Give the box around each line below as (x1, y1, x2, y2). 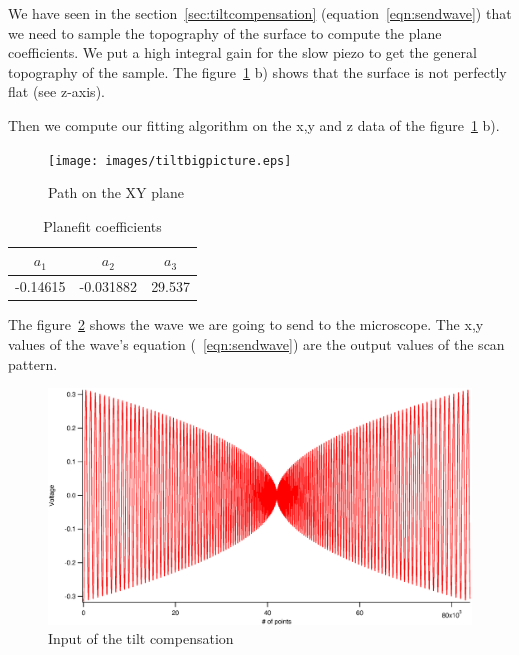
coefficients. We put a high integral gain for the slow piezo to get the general (8, 42, 477, 63)
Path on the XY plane (48, 182, 184, 203)
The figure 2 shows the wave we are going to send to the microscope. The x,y (8, 314, 484, 335)
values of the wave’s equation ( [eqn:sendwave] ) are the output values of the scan (8, 333, 505, 354)
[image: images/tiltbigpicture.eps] (48, 153, 292, 168)
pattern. (8, 353, 58, 374)
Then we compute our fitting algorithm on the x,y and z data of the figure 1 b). (8, 114, 500, 135)
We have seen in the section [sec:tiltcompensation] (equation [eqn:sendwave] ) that (8, 3, 512, 23)
